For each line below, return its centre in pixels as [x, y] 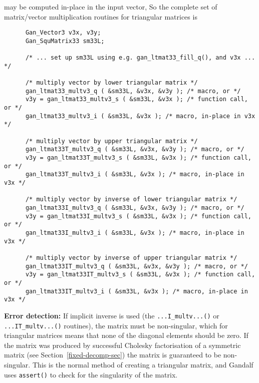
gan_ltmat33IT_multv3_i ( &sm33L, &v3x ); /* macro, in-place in [137, 291]
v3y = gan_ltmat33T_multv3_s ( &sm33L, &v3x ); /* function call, [138, 158]
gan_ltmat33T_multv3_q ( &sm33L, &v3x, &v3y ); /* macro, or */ [135, 149]
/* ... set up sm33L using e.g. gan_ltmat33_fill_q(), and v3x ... [140, 58]
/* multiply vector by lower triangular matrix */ [111, 83]
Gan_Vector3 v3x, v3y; [63, 33]
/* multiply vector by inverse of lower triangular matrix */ [131, 200]
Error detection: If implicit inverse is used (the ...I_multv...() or [112, 315]
